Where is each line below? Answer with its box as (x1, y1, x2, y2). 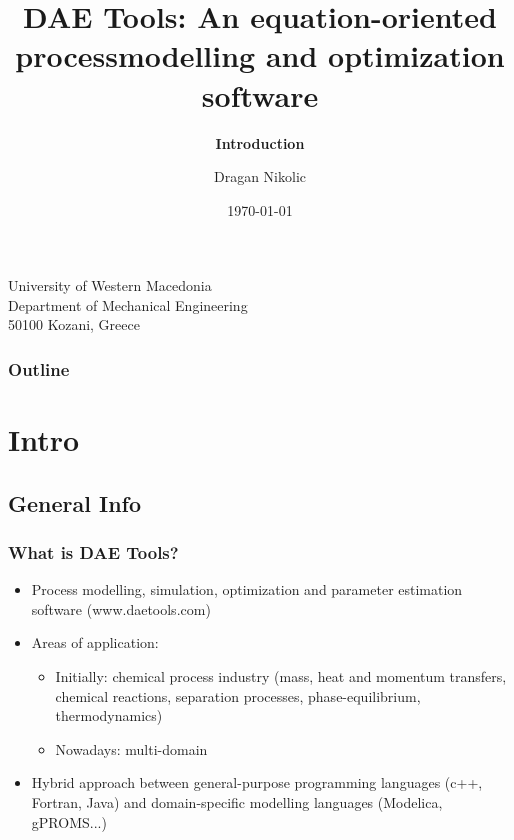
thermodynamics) (55, 705, 163, 726)
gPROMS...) (31, 811, 107, 832)
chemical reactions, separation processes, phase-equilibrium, (55, 685, 421, 706)
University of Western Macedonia (8, 275, 212, 296)
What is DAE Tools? (8, 539, 179, 564)
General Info (8, 487, 141, 518)
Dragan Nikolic (213, 166, 307, 187)
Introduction (215, 132, 305, 153)
